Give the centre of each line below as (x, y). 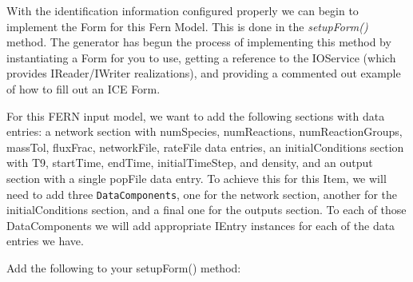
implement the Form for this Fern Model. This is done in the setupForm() (187, 26)
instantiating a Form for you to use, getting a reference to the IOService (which (201, 57)
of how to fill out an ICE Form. (83, 88)
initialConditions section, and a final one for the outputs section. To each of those (206, 210)
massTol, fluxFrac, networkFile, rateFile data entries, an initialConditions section (205, 147)
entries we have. (45, 241)
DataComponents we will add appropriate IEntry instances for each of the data (201, 225)
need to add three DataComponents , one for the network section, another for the (202, 194)
